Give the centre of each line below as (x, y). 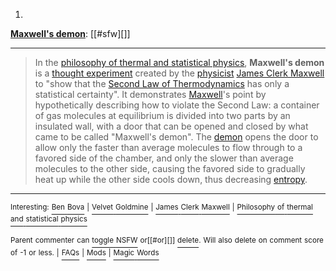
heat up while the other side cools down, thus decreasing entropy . (171, 179)
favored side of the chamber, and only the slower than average (164, 158)
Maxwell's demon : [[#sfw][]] (70, 33)
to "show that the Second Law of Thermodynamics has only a (162, 83)
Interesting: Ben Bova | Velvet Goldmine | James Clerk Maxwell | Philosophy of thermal (161, 207)
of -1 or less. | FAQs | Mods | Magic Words (85, 252)
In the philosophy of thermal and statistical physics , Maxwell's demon (179, 62)
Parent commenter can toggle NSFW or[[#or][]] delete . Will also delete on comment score (167, 240)
